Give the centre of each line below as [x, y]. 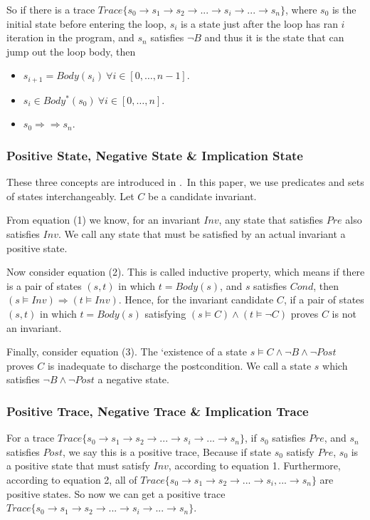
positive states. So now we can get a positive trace [116, 493]
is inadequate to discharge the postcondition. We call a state [179, 365]
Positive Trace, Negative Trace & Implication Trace [158, 411]
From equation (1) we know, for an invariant [104, 220]
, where [301, 9]
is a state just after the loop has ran [259, 23]
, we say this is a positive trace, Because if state [167, 451]
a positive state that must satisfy [78, 466]
